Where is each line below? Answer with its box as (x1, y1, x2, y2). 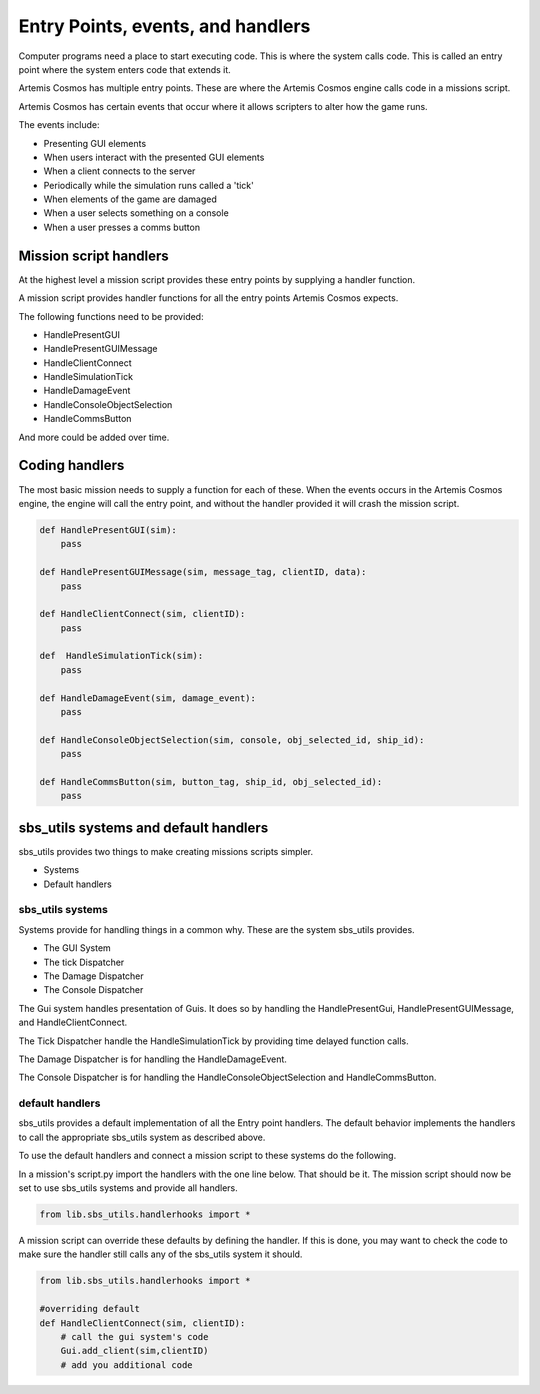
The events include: (18, 119, 100, 131)
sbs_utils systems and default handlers (18, 819, 269, 836)
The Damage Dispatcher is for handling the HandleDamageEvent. (18, 1053, 287, 1065)
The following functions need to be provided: (18, 310, 204, 322)
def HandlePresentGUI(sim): (39, 524, 177, 535)
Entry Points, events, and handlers (18, 15, 311, 37)
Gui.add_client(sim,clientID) (60, 1345, 209, 1357)
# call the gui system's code (60, 1331, 209, 1342)
